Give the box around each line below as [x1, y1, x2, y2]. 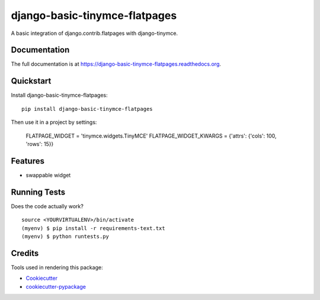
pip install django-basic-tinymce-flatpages [21, 106, 153, 112]
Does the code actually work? [11, 202, 84, 210]
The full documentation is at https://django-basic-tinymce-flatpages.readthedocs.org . [11, 60, 222, 68]
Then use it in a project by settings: [11, 119, 97, 126]
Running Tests [11, 187, 65, 197]
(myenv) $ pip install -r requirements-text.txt [21, 225, 165, 231]
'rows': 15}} [25, 140, 54, 148]
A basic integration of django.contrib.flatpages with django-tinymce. [11, 30, 178, 37]
